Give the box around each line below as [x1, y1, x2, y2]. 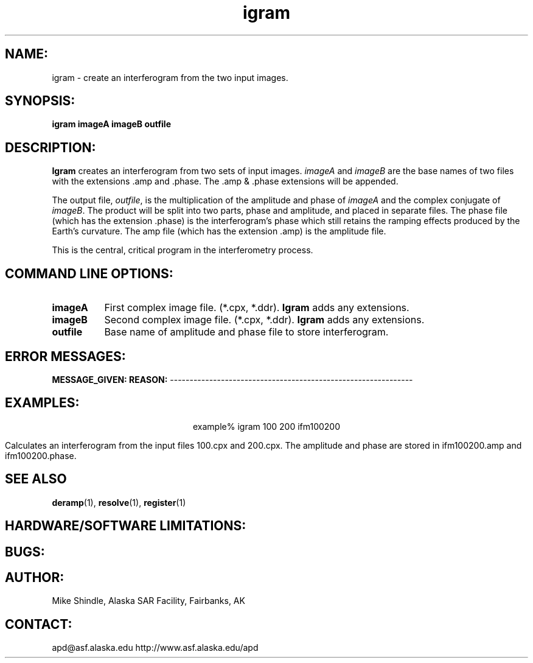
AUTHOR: [5, 569, 64, 585]
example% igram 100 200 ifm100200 [192, 421, 340, 432]
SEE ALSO [5, 471, 67, 487]
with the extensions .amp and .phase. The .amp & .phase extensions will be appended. [52, 176, 399, 187]
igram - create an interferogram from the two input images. [52, 72, 288, 83]
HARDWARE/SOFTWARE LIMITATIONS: [5, 518, 246, 534]
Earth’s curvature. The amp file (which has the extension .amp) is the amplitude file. [52, 226, 386, 237]
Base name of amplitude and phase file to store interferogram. [104, 326, 389, 339]
